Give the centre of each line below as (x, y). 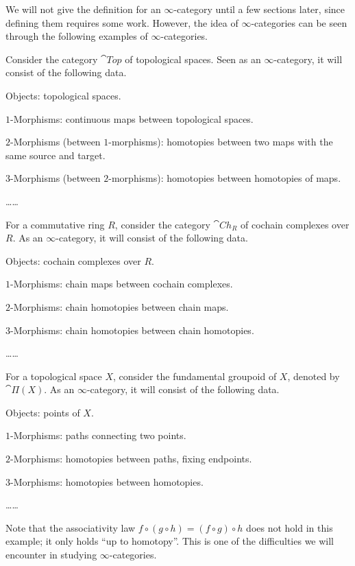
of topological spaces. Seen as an (193, 59)
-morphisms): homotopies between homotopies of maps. (225, 178)
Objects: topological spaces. (63, 95)
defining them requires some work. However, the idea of (122, 22)
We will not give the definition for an (83, 9)
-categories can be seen (299, 22)
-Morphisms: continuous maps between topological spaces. (132, 118)
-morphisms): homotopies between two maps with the (221, 142)
